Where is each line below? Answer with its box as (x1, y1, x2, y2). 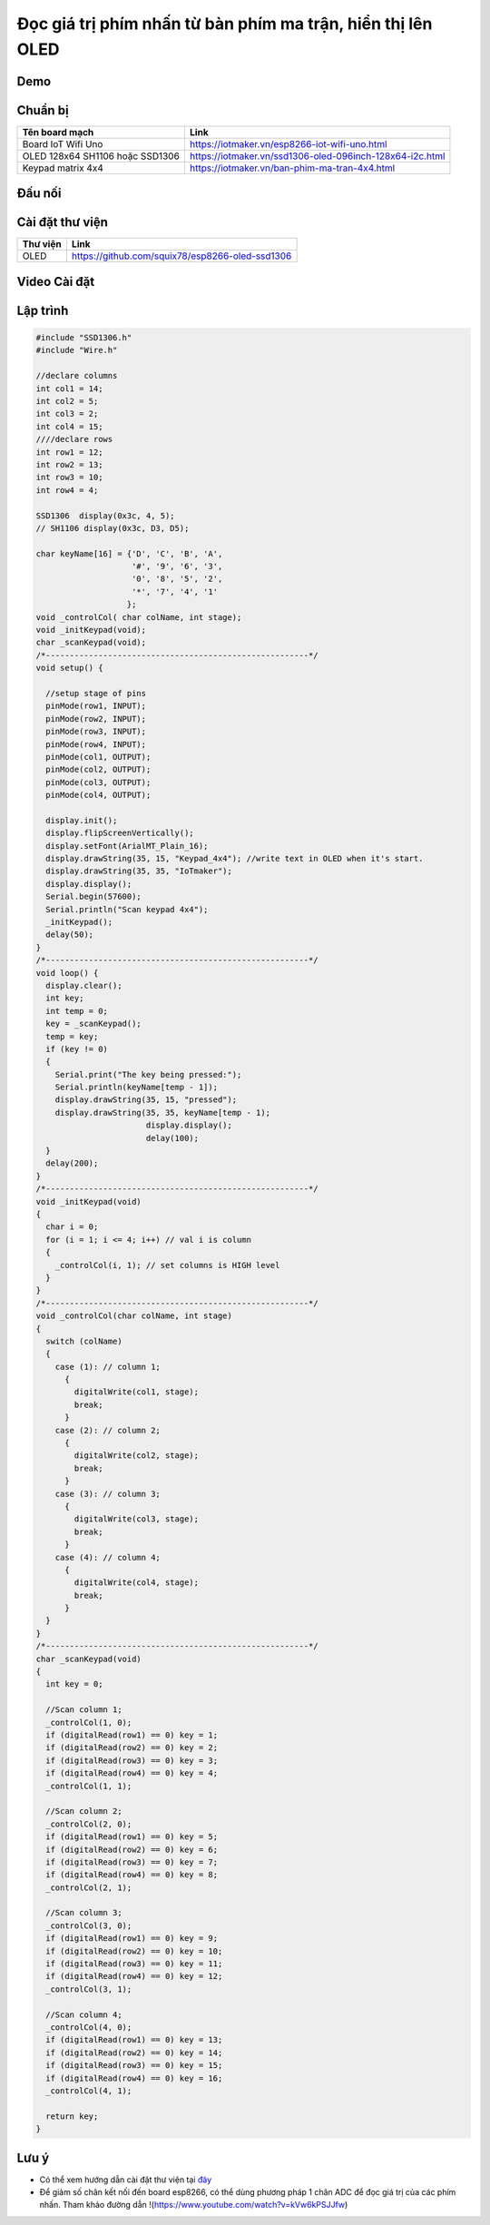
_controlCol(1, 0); (45, 1717, 132, 1728)
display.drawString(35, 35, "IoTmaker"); (45, 866, 233, 876)
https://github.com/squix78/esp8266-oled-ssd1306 (71, 250, 292, 262)
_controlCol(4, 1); (45, 2085, 132, 2096)
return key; (45, 2111, 99, 2122)
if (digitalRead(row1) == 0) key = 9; (45, 1934, 218, 1944)
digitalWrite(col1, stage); (73, 1387, 200, 1397)
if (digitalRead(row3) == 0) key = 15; (45, 2061, 223, 2071)
